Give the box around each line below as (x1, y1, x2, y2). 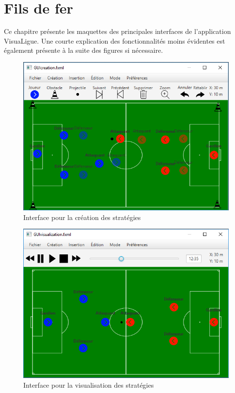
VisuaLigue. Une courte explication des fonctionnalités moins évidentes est (4, 35, 225, 46)
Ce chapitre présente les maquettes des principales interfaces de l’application (4, 26, 231, 36)
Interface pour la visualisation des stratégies (23, 379, 154, 390)
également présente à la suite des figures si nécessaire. (4, 45, 163, 55)
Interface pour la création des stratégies (23, 212, 141, 222)
